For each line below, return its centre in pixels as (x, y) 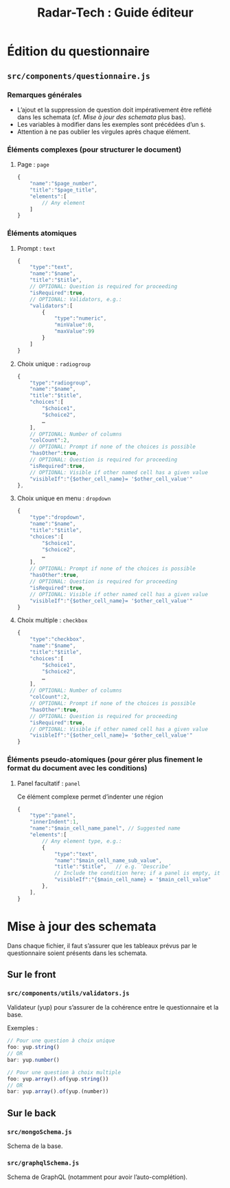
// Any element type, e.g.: (82, 841)
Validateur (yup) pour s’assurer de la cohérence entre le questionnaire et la (113, 1007)
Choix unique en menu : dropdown (64, 498)
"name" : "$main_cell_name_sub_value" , (108, 860)
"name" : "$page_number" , (64, 184)
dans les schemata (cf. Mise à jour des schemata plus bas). (101, 117)
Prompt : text (36, 248)
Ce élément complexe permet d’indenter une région (90, 797)
